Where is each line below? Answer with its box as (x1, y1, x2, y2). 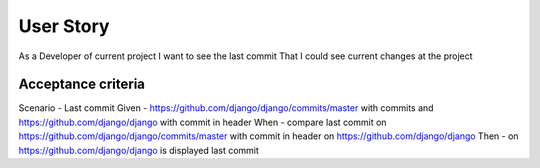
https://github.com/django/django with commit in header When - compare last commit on (18, 116, 387, 128)
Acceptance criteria (18, 76, 145, 93)
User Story (18, 15, 110, 37)
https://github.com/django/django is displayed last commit (18, 144, 260, 156)
